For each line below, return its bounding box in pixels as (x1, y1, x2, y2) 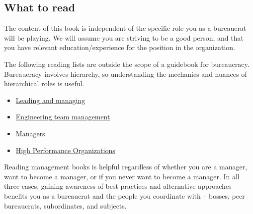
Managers (15, 128, 45, 138)
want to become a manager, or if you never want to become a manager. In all (4, 171, 240, 181)
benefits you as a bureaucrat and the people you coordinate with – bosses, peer (4, 190, 245, 201)
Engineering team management (15, 111, 110, 122)
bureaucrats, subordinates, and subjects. (4, 200, 127, 211)
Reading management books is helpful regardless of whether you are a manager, (4, 161, 248, 172)
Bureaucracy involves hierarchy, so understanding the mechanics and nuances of (4, 68, 247, 79)
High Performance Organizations (15, 145, 115, 155)
